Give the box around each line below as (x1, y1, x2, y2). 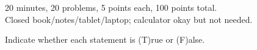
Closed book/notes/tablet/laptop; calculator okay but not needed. (5, 13, 253, 25)
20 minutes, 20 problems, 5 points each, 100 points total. (5, 1, 217, 13)
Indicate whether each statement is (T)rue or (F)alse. (5, 33, 205, 46)
